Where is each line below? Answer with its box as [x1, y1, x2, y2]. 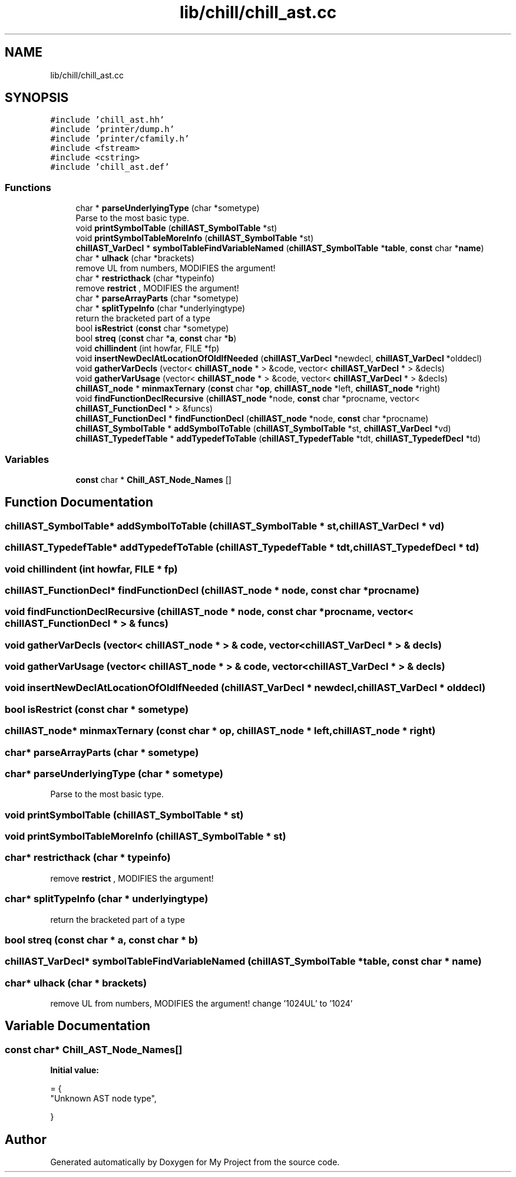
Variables [5, 453, 49, 465]
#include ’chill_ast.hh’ [50, 115, 165, 125]
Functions [5, 181, 51, 193]
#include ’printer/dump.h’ [50, 124, 175, 134]
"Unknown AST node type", [50, 1093, 157, 1104]
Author [5, 1132, 47, 1147]
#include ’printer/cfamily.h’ [50, 134, 190, 144]
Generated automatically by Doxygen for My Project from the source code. [50, 1157, 340, 1168]
